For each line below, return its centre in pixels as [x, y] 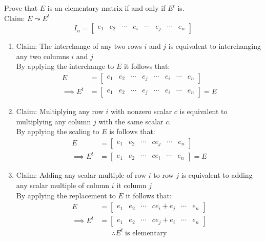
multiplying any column [54, 121]
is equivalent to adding [217, 175]
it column [131, 185]
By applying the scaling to [58, 131]
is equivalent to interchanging [215, 46]
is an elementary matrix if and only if [106, 8]
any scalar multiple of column [63, 185]
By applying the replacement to [66, 195]
